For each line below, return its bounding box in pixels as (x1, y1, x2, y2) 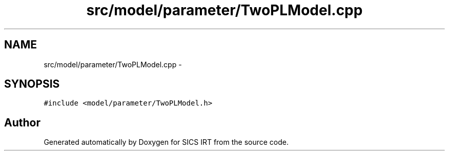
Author (4, 116, 40, 129)
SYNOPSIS (4, 77, 60, 91)
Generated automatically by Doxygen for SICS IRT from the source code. (44, 138, 289, 147)
